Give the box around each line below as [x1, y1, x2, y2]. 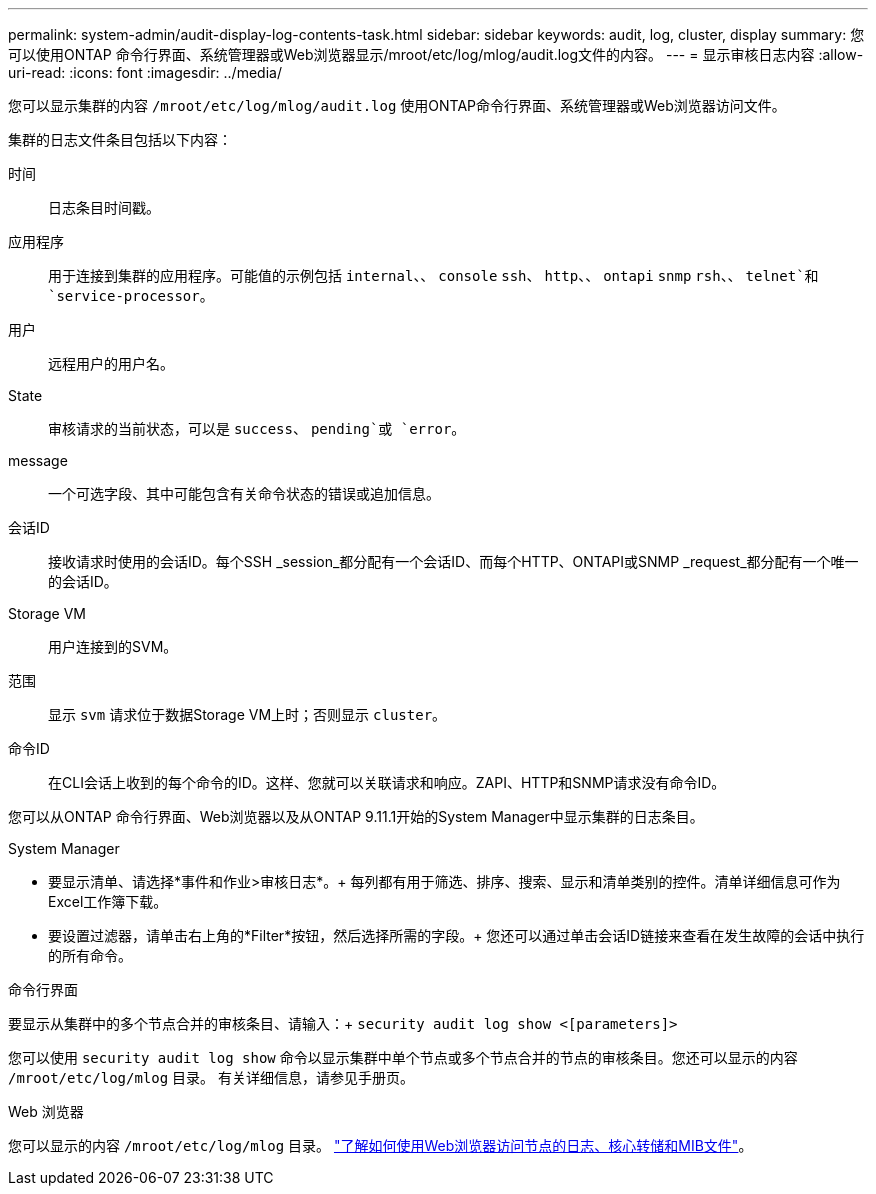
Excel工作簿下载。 [48, 893, 168, 910]
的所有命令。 [48, 947, 132, 964]
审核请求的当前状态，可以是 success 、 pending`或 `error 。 [48, 420, 466, 437]
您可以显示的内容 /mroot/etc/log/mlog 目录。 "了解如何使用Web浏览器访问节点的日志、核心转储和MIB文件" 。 [8, 1137, 753, 1154]
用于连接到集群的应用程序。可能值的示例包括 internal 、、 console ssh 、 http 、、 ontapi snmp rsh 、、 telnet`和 [48, 267, 819, 284]
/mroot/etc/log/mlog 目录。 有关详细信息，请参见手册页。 [8, 1069, 415, 1086]
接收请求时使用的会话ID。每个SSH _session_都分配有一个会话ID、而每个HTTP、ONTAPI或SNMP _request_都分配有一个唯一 [48, 553, 859, 570]
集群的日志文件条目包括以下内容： [8, 131, 232, 148]
